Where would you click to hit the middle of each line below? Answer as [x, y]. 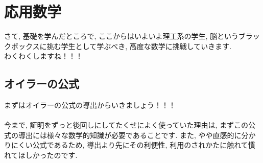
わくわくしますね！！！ [43, 56]
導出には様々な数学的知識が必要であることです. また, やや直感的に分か [137, 135]
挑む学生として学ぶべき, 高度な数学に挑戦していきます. [139, 46]
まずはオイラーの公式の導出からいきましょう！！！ [90, 105]
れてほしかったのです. [41, 155]
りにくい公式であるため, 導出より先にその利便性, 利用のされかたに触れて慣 [130, 145]
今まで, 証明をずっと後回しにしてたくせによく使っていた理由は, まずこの [126, 125]
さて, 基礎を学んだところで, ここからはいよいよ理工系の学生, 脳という [121, 36]
